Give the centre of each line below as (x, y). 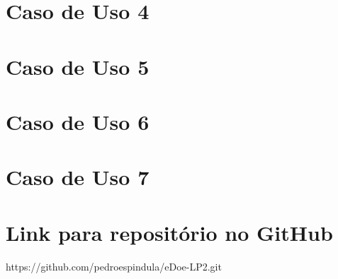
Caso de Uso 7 (78, 177)
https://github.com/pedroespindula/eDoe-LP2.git (114, 266)
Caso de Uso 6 (78, 121)
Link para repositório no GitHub (169, 232)
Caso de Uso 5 (78, 66)
